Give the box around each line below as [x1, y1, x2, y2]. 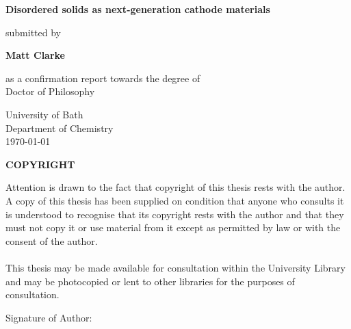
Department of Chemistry [5, 120, 114, 135]
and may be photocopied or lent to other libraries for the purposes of [5, 274, 295, 288]
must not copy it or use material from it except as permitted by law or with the [5, 220, 341, 235]
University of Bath [5, 107, 83, 121]
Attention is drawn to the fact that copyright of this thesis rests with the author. [5, 180, 346, 194]
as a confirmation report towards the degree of [5, 70, 200, 85]
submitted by [5, 25, 61, 39]
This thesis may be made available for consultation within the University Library [5, 260, 346, 274]
